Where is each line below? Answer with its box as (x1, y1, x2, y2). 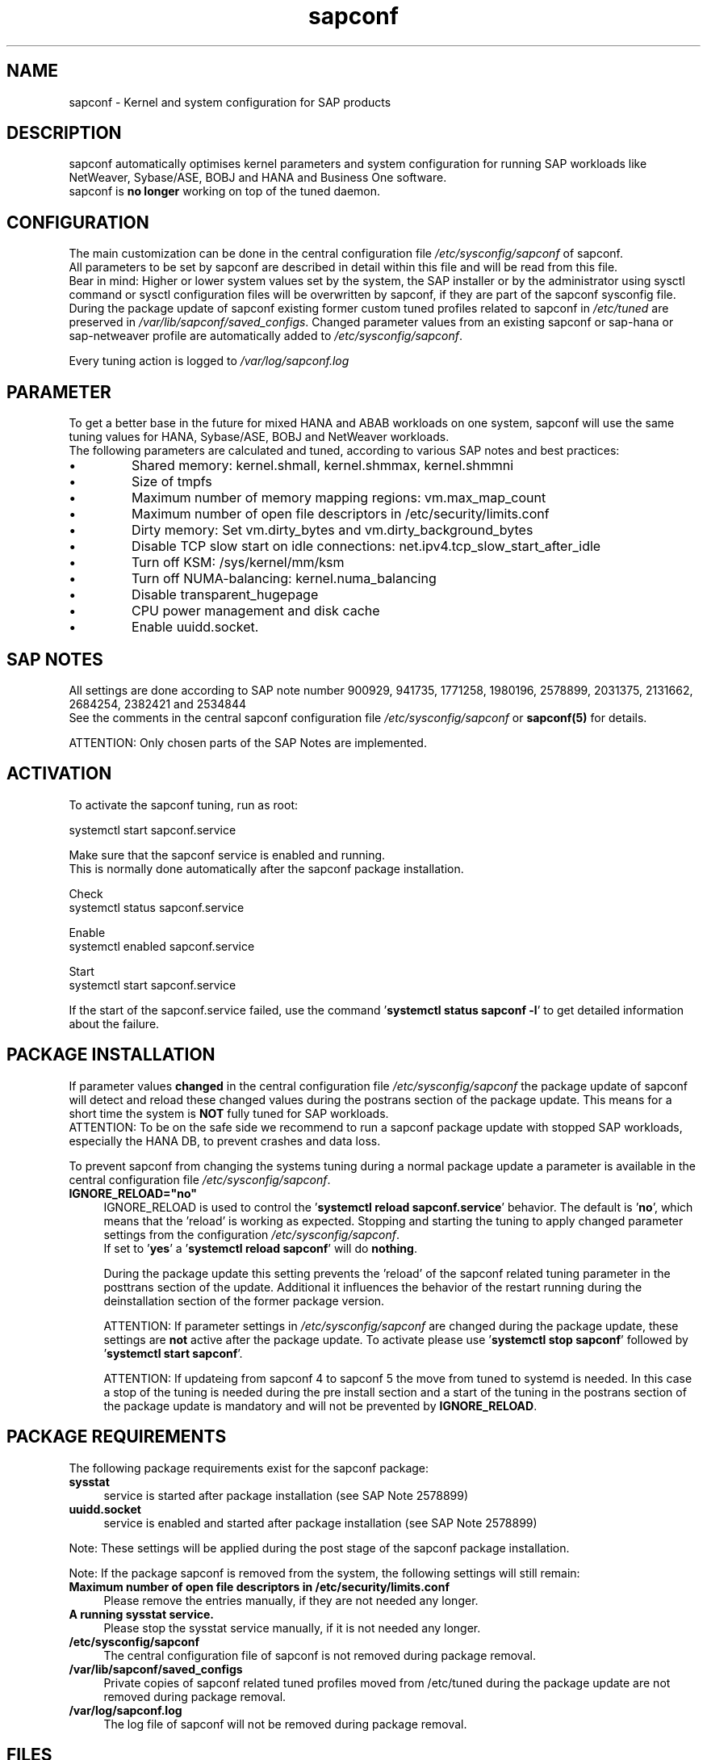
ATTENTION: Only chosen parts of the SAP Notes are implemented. (69, 735, 427, 750)
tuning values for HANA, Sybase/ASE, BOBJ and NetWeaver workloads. (69, 430, 450, 444)
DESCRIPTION (6, 123, 122, 144)
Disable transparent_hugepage (132, 586, 319, 603)
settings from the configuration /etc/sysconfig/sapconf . (103, 1227, 400, 1241)
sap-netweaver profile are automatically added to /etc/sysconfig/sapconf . (69, 329, 462, 343)
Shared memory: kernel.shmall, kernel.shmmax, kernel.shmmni (132, 457, 514, 474)
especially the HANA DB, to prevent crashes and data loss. (69, 1133, 381, 1148)
